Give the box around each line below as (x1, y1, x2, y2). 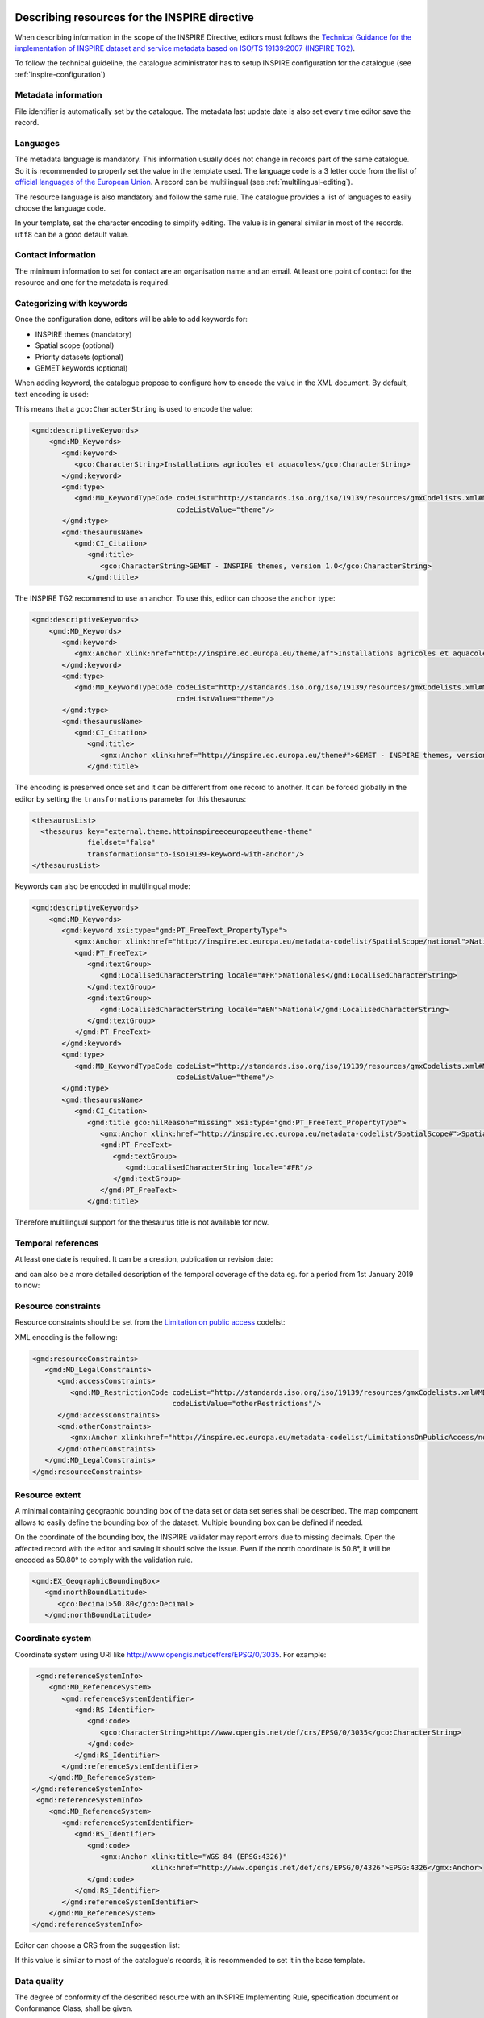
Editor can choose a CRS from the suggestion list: (15, 1941, 181, 1950)
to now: (15, 1280, 40, 1291)
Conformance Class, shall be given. (15, 2003, 133, 2013)
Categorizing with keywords (15, 298, 128, 308)
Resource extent (15, 1489, 81, 1501)
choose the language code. (15, 203, 106, 213)
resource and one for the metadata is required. (15, 278, 170, 287)
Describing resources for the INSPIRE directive (15, 10, 254, 24)
